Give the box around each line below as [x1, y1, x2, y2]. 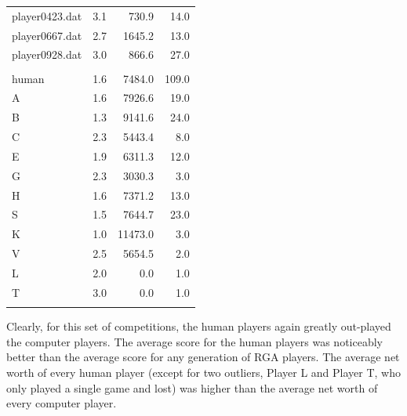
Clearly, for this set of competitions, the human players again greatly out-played [6, 318, 391, 335]
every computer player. [6, 395, 117, 411]
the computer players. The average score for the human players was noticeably [6, 333, 383, 349]
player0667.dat [12, 27, 82, 43]
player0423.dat [12, 7, 82, 24]
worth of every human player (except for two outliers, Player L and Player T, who [6, 364, 401, 380]
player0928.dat [12, 46, 82, 63]
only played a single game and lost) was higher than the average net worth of [6, 379, 378, 396]
